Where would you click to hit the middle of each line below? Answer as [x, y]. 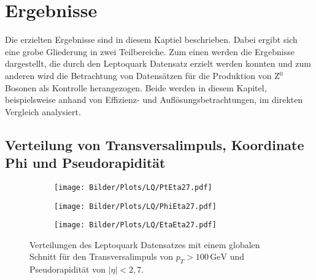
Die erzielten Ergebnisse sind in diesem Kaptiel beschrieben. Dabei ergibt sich [151, 40]
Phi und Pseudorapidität [85, 163]
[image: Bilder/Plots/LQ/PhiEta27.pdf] [135, 206]
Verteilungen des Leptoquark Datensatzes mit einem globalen [145, 244]
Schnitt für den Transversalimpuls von [102, 256]
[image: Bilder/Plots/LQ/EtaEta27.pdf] [135, 225]
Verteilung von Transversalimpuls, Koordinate [155, 144]
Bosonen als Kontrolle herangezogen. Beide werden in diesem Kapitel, [136, 87]
